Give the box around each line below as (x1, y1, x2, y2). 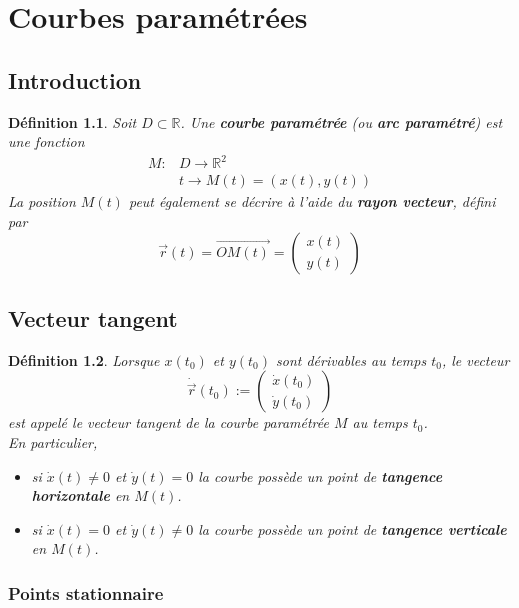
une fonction (8, 131, 85, 152)
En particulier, (8, 431, 98, 452)
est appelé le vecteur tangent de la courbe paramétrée (8, 412, 329, 433)
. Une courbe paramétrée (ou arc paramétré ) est (180, 111, 503, 132)
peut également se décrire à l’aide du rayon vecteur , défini (128, 191, 496, 212)
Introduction (8, 64, 142, 95)
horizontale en (31, 485, 130, 506)
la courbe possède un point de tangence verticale (198, 518, 507, 539)
